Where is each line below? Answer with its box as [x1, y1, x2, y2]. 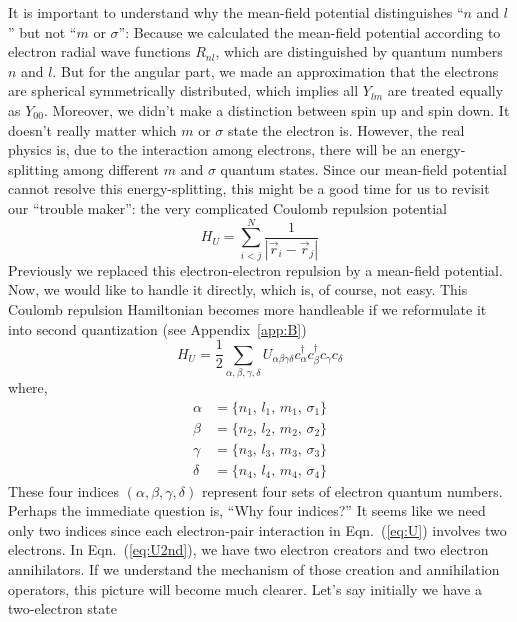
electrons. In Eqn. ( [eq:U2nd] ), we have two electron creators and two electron [8, 539, 489, 560]
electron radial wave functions [8, 41, 191, 62]
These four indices [8, 480, 120, 501]
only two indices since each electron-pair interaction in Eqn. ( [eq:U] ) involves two [8, 519, 507, 540]
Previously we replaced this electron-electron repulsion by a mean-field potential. [8, 259, 503, 280]
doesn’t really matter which [8, 119, 177, 140]
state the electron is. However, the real [227, 119, 465, 140]
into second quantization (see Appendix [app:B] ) [8, 318, 307, 339]
